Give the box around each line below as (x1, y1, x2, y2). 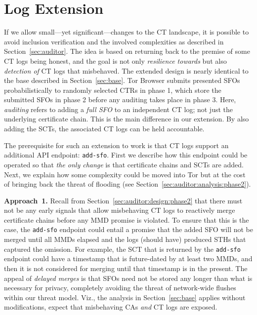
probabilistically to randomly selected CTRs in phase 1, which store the (4, 84, 221, 95)
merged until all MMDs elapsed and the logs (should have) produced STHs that (4, 234, 246, 244)
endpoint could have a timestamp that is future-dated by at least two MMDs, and (4, 253, 253, 264)
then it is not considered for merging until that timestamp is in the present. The (4, 263, 248, 273)
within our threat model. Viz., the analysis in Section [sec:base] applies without (4, 292, 246, 302)
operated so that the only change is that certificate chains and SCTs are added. (4, 159, 244, 169)
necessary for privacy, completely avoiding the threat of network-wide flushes (4, 282, 236, 293)
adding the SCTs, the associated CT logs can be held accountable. (4, 123, 205, 134)
